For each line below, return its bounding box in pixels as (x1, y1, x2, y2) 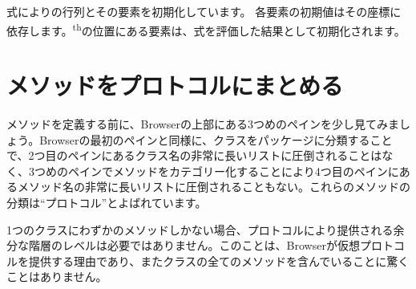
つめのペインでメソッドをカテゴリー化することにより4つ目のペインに (34, 162, 399, 179)
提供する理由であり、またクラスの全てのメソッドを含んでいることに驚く (28, 252, 410, 269)
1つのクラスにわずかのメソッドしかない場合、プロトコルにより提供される (6, 221, 394, 238)
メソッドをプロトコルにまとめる (6, 69, 344, 102)
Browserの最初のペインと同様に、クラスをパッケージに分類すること (39, 131, 393, 148)
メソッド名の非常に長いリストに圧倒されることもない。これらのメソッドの (17, 178, 410, 195)
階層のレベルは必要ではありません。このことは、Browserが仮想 (28, 237, 360, 254)
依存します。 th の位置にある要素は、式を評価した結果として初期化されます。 (6, 19, 406, 39)
